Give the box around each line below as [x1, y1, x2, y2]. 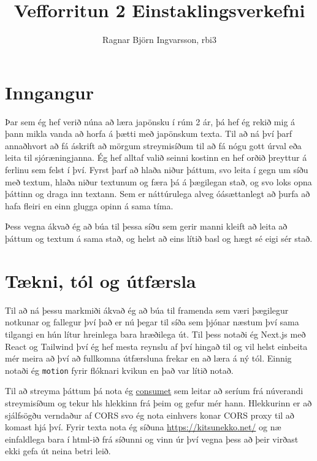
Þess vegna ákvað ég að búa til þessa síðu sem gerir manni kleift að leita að [5, 220, 288, 233]
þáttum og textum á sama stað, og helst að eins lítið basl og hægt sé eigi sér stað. [5, 232, 313, 244]
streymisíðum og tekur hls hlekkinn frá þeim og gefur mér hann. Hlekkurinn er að [5, 396, 312, 409]
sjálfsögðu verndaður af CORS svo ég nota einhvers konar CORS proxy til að [5, 408, 294, 421]
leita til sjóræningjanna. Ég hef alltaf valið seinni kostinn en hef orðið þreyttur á [5, 151, 307, 164]
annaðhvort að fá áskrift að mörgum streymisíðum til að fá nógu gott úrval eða [5, 139, 302, 152]
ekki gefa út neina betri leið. [5, 444, 111, 457]
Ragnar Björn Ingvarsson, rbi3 [102, 33, 216, 46]
